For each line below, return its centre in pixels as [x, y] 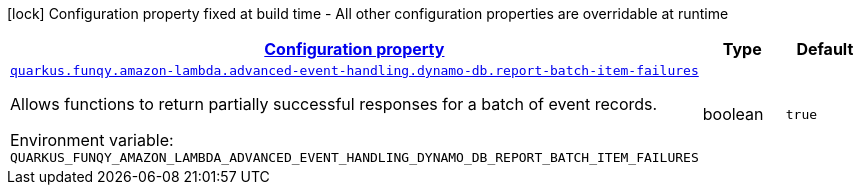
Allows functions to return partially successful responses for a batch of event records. [334, 104]
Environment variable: [92, 140]
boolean [733, 114]
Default [825, 49]
